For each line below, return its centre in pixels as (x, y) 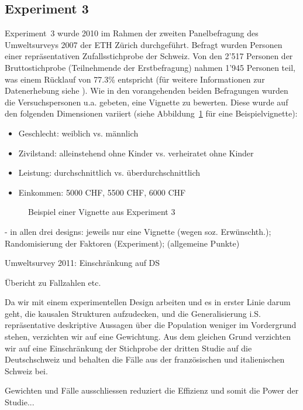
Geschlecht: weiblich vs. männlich (78, 133)
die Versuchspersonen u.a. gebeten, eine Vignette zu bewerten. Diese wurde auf (147, 102)
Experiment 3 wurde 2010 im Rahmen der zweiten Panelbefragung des (132, 33)
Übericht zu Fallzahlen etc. (53, 282)
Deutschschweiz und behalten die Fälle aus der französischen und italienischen (145, 359)
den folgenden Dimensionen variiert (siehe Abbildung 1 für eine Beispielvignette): (151, 113)
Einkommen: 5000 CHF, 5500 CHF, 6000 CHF (102, 192)
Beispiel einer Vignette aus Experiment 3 (102, 212)
